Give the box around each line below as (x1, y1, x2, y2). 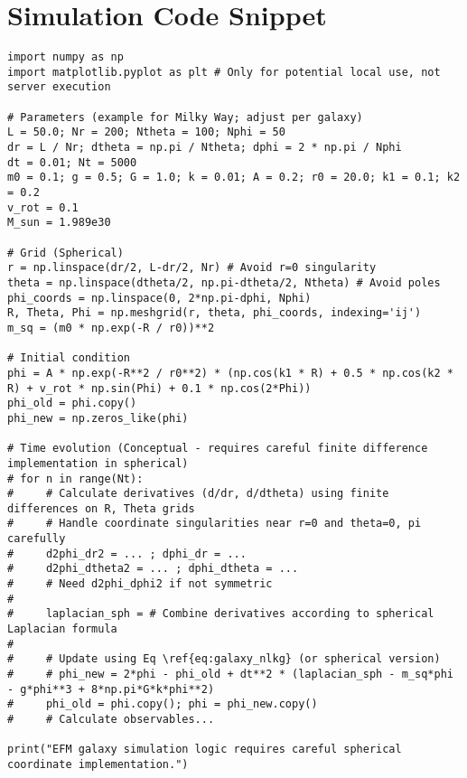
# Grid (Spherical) (7, 246, 124, 259)
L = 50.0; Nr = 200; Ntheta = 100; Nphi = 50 (7, 126, 285, 139)
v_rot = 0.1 (7, 201, 79, 214)
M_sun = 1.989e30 (7, 216, 111, 230)
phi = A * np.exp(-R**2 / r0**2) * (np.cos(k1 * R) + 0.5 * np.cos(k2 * (7, 366, 453, 380)
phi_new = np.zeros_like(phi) (7, 411, 189, 425)
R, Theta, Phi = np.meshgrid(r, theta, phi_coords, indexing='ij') (7, 306, 422, 320)
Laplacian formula (7, 623, 117, 636)
